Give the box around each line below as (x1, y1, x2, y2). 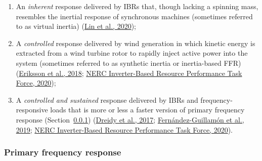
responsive (16, 104, 48, 115)
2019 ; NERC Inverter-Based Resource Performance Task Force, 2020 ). (16, 124, 233, 135)
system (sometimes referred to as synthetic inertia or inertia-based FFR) (16, 57, 241, 68)
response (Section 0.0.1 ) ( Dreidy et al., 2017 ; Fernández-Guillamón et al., (16, 114, 244, 125)
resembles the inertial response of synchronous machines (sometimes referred (16, 11, 253, 21)
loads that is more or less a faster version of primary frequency (50, 104, 245, 115)
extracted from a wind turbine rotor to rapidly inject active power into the (16, 48, 248, 58)
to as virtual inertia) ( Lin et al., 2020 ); (16, 21, 137, 31)
